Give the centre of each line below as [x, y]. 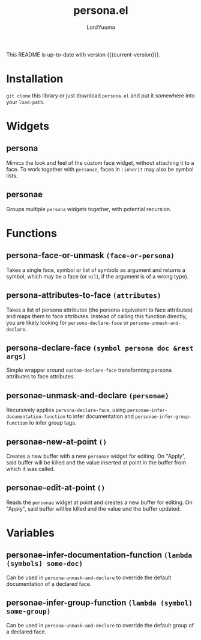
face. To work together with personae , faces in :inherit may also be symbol [100, 169]
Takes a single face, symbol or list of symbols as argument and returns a [96, 270]
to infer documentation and [100, 416]
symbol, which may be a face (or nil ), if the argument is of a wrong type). [97, 276]
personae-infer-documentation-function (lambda [99, 555]
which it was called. [31, 469]
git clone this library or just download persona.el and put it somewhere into [100, 95]
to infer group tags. [53, 423]
